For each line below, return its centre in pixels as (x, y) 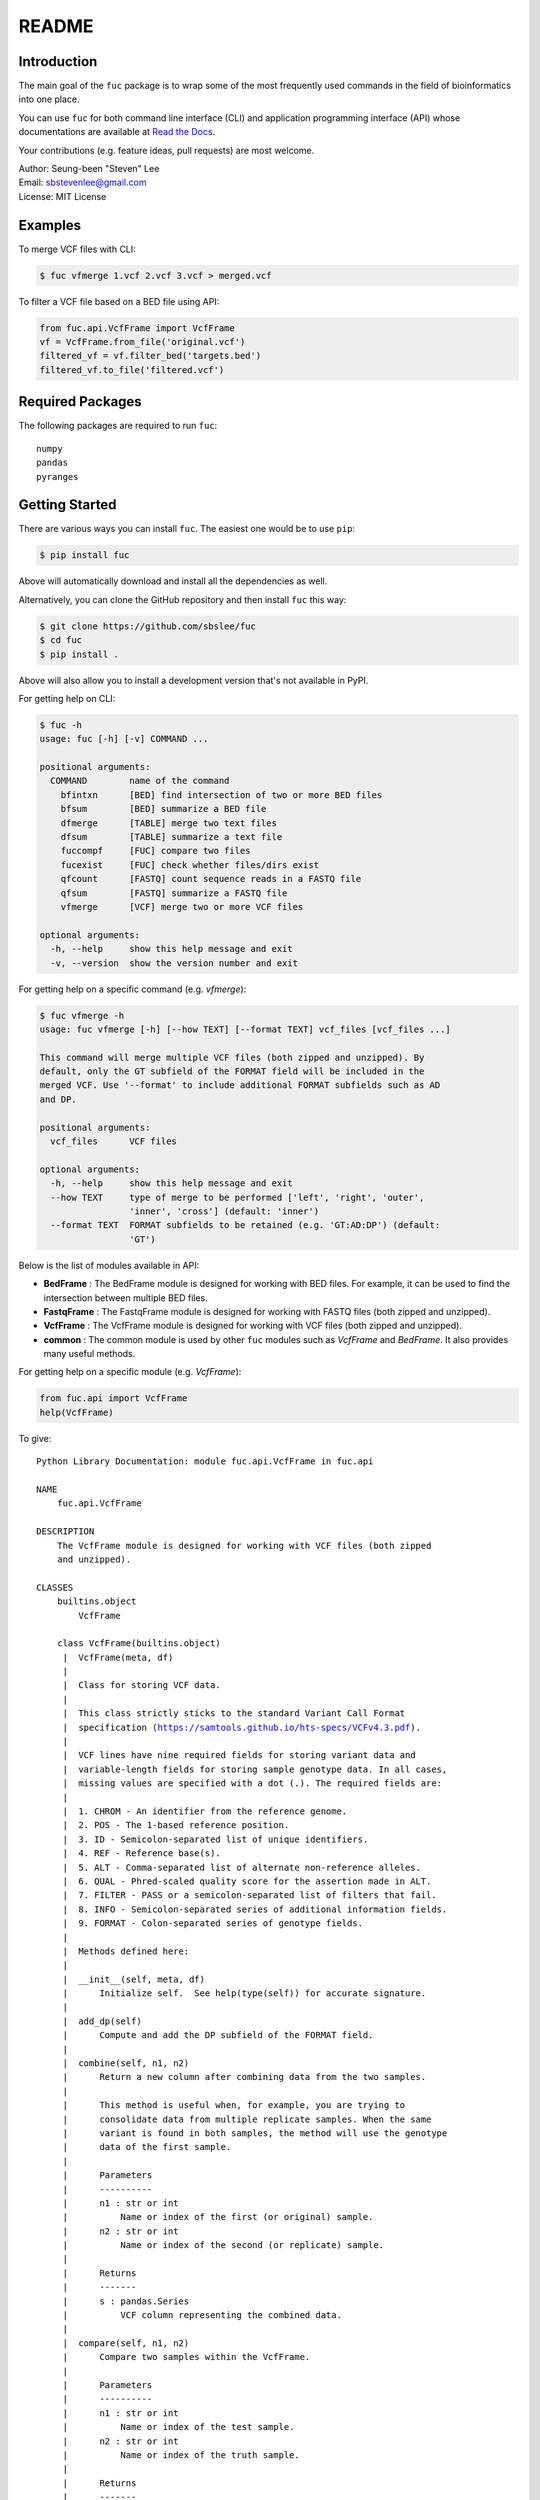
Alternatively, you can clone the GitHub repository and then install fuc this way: (182, 599)
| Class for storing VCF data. (142, 1685)
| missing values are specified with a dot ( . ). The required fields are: (252, 1783)
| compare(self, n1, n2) (126, 2343)
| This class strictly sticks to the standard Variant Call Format (234, 1713)
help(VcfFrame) (76, 1412)
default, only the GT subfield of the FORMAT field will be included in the (232, 1071)
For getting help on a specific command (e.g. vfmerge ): (132, 989)
